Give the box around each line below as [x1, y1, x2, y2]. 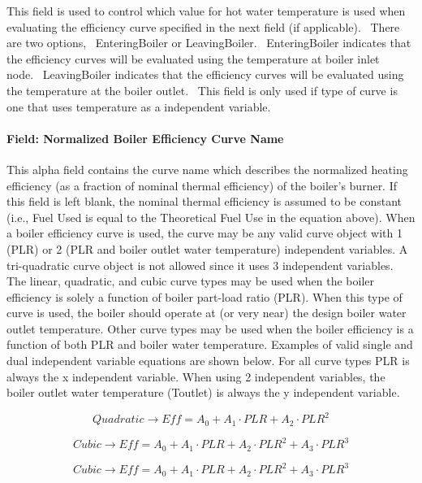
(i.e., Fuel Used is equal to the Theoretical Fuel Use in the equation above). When [6, 208, 416, 225]
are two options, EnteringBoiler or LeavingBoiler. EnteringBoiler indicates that [6, 34, 411, 51]
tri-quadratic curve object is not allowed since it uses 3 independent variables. [6, 256, 394, 273]
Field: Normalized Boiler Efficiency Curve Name [6, 129, 284, 146]
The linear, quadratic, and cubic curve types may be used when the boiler [6, 272, 374, 289]
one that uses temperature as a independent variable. [6, 98, 271, 115]
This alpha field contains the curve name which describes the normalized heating [6, 160, 408, 177]
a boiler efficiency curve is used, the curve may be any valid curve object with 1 [6, 224, 403, 241]
